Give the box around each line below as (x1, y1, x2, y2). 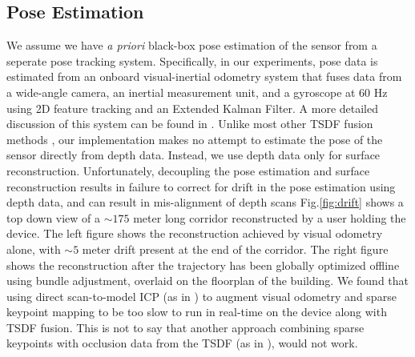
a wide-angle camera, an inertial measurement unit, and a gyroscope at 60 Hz (6, 83, 388, 100)
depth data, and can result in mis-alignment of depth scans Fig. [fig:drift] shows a (6, 194, 404, 211)
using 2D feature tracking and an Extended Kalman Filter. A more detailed (6, 99, 379, 116)
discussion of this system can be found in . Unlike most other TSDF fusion (6, 115, 373, 132)
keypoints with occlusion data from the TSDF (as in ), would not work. (6, 335, 358, 351)
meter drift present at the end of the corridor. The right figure (82, 240, 389, 257)
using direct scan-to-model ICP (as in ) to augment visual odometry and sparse (6, 287, 397, 304)
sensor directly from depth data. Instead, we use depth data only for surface (6, 146, 381, 163)
